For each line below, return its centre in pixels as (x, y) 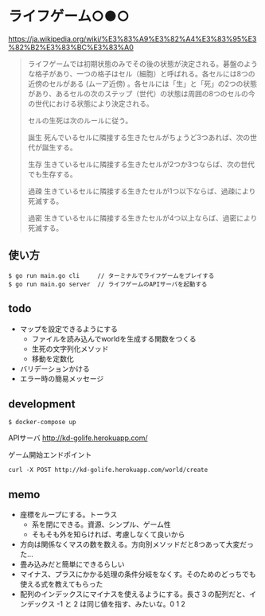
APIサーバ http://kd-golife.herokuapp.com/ (78, 438)
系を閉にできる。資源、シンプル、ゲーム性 (101, 524)
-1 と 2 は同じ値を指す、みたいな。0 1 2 (121, 604)
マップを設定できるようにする (68, 329)
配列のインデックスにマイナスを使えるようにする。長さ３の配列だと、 (134, 595)
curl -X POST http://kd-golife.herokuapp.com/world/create (108, 470)
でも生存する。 (52, 174)
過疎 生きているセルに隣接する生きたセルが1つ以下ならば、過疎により (142, 191)
